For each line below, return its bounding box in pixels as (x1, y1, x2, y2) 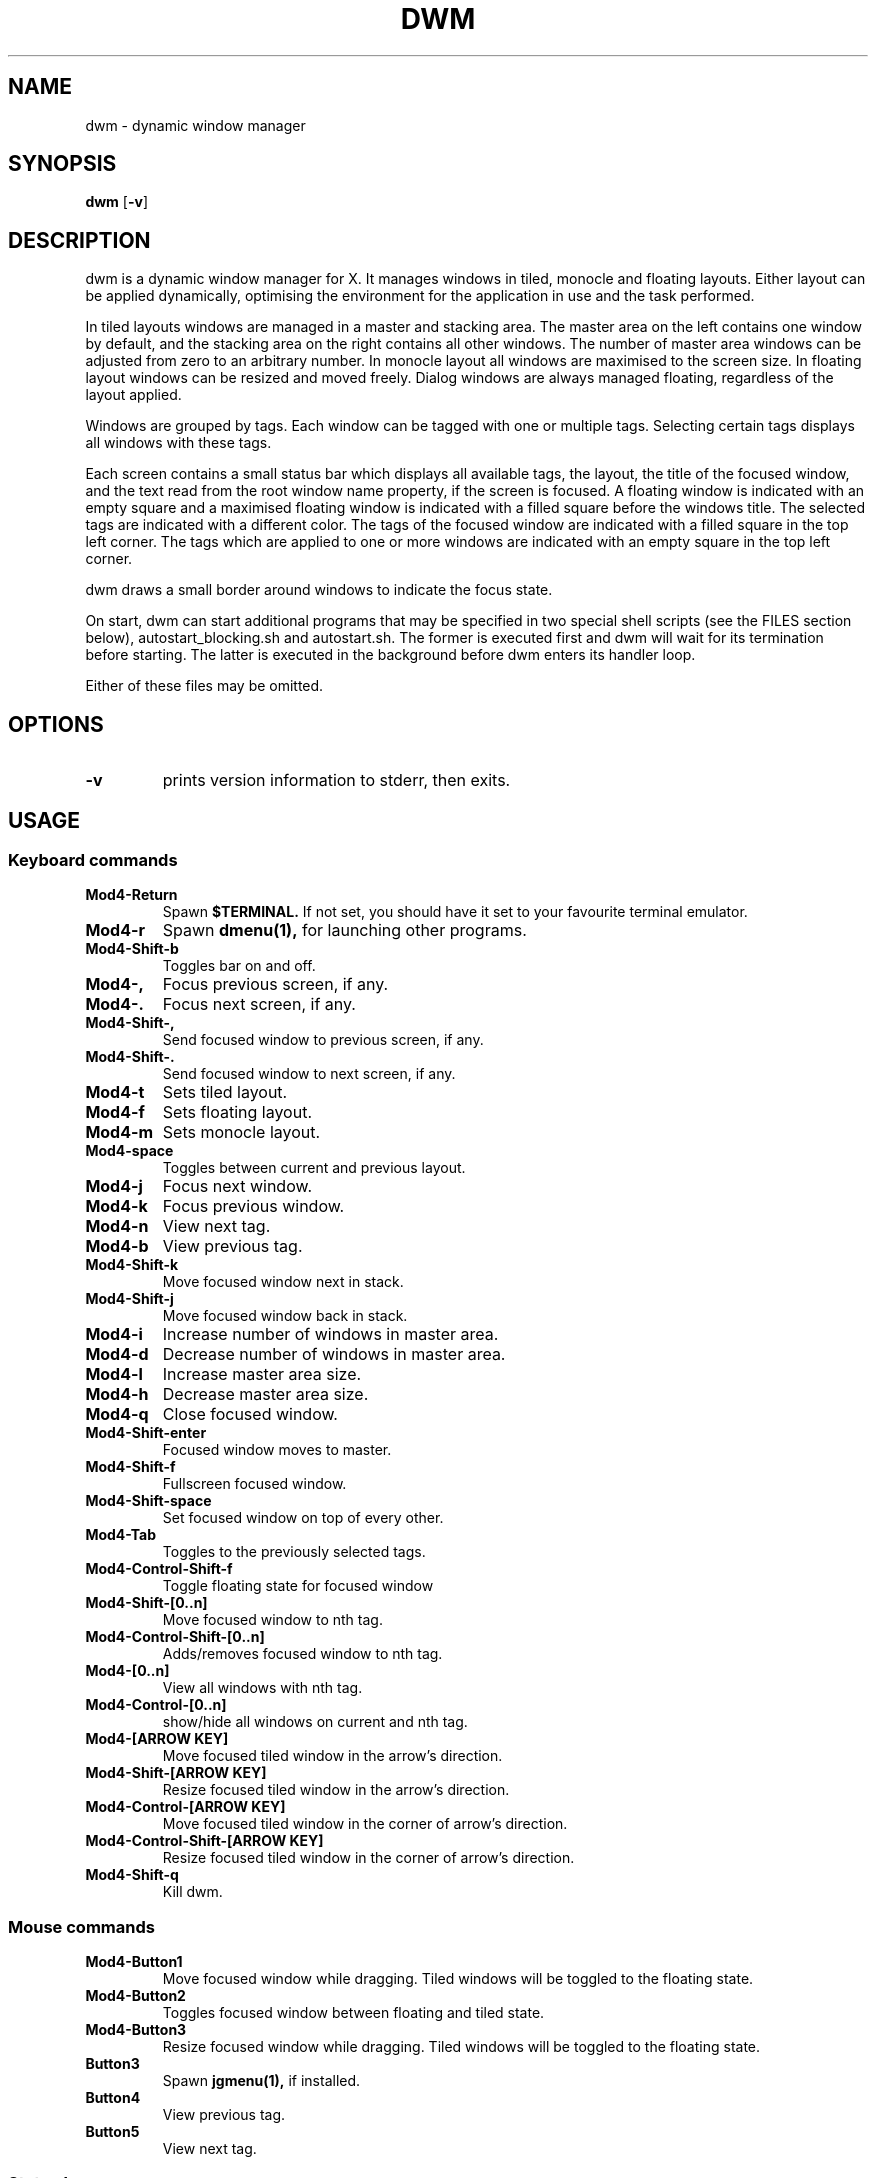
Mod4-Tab (85, 1526, 157, 1544)
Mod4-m (85, 1122, 154, 1143)
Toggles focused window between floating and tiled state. (162, 2004, 545, 2022)
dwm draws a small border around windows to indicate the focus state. (85, 581, 553, 599)
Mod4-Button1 (85, 1953, 183, 1971)
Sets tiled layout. (162, 1082, 288, 1103)
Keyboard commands (8, 849, 178, 870)
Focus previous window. (162, 1196, 345, 1217)
